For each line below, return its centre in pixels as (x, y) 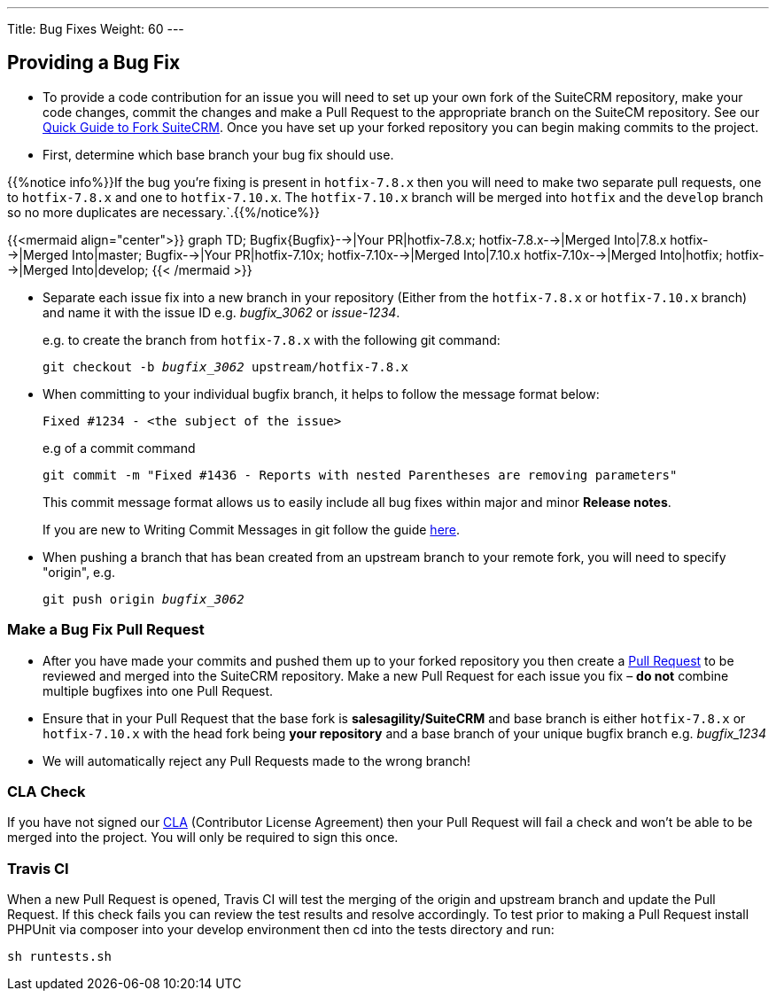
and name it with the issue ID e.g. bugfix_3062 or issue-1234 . (221, 312)
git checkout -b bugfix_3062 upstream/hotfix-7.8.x (226, 366)
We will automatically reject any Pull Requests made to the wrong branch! (257, 760)
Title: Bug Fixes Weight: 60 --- (96, 29)
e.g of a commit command (119, 448)
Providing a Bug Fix (94, 63)
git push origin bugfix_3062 (144, 599)
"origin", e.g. (79, 572)
